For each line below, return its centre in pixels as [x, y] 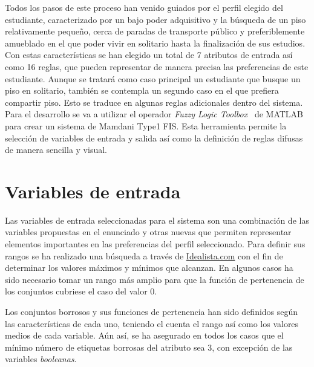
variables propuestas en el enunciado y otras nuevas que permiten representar [148, 232]
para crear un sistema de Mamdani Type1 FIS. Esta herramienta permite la [146, 125]
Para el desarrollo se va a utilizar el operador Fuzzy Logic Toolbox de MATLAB [154, 114]
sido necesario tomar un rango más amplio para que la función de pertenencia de [155, 279]
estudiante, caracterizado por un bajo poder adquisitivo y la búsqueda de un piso [155, 19]
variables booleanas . [41, 359]
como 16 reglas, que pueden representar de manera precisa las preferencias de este [157, 66]
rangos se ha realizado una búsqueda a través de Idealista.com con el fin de [144, 255]
